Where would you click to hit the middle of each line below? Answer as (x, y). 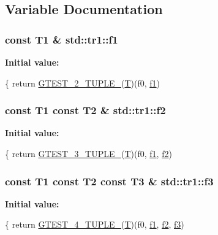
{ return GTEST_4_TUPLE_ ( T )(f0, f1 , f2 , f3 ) (95, 224)
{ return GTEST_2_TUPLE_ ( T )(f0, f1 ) (83, 83)
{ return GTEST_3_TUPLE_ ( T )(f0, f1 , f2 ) (88, 153)
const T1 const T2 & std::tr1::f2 (85, 110)
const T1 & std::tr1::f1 (62, 39)
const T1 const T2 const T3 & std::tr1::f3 (109, 181)
